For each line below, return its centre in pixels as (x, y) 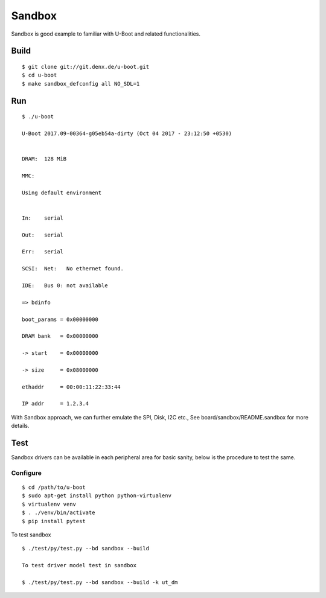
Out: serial (43, 235)
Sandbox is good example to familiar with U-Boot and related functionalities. (106, 34)
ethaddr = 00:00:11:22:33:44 (71, 387)
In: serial (43, 218)
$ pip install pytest (54, 521)
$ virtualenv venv (49, 504)
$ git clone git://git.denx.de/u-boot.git (86, 67)
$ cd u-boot (40, 75)
